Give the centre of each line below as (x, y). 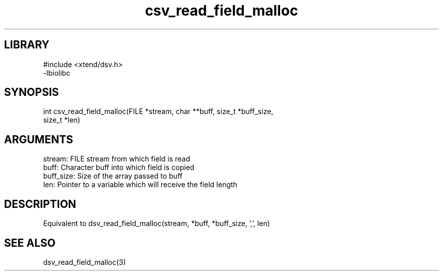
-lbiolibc (57, 73)
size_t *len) (62, 120)
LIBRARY (27, 45)
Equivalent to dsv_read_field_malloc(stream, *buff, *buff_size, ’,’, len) (157, 224)
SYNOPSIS (32, 92)
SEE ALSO (30, 243)
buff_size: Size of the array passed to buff (113, 176)
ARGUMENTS (39, 139)
